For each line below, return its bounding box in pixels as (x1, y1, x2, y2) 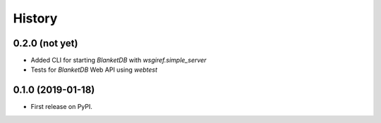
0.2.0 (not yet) (13, 37, 78, 49)
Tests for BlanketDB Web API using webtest (30, 65, 158, 74)
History (13, 11, 58, 26)
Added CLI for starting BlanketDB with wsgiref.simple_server (30, 56, 207, 65)
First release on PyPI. (30, 103, 93, 111)
